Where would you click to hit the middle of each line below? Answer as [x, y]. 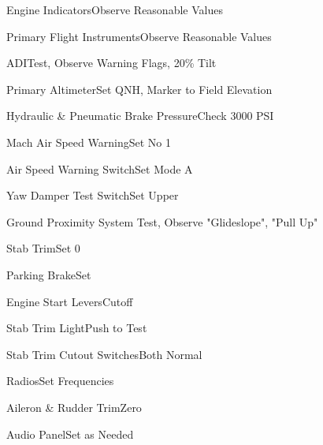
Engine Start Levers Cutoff [70, 301]
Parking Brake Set [49, 274]
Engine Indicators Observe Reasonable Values [115, 9]
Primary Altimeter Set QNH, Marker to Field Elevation [139, 89]
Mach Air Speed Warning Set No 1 [89, 142]
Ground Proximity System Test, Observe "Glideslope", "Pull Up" [162, 221]
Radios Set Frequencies [60, 381]
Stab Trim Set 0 [43, 248]
